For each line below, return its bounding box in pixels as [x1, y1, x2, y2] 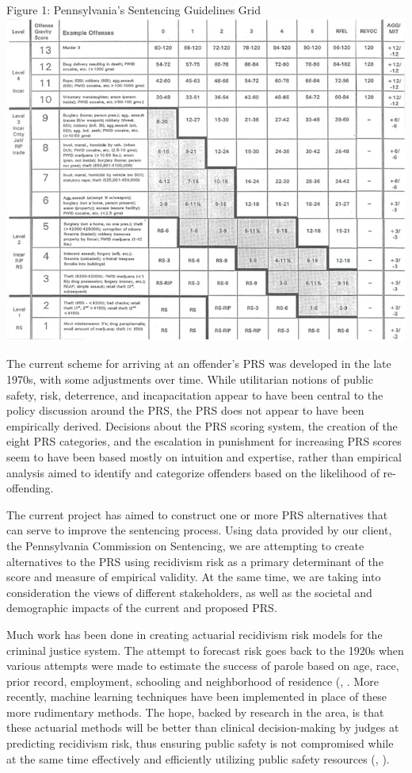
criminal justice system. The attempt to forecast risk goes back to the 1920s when [6, 641, 404, 658]
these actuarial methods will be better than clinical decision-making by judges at [6, 719, 399, 736]
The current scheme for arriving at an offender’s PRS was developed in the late [6, 355, 391, 372]
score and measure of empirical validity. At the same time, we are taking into [6, 568, 381, 585]
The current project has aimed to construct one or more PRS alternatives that [6, 506, 388, 522]
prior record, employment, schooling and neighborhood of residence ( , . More [6, 672, 379, 689]
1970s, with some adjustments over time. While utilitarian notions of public [6, 371, 373, 388]
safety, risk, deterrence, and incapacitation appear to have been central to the [6, 386, 383, 403]
